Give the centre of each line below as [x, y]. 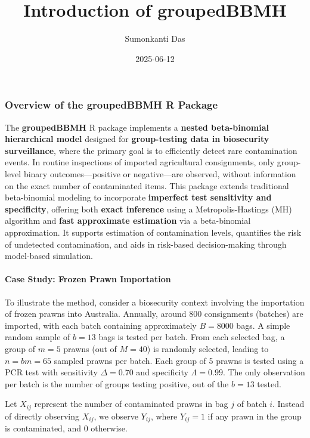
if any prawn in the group [255, 416]
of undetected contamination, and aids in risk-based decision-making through [146, 244]
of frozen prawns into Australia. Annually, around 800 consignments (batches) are [154, 314]
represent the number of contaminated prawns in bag [131, 404]
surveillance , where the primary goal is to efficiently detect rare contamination [151, 150]
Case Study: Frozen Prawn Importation [88, 279]
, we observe [116, 416]
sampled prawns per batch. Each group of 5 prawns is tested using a [179, 360]
